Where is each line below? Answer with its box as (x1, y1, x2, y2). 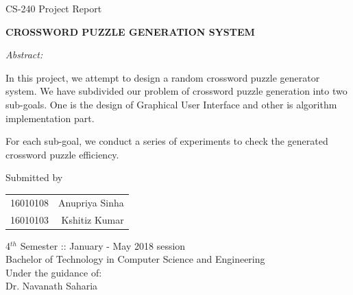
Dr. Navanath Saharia (5, 279, 98, 293)
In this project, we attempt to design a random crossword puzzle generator (5, 70, 320, 84)
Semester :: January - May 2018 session (20, 238, 186, 252)
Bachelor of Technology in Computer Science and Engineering (5, 252, 265, 266)
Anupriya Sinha (58, 195, 124, 209)
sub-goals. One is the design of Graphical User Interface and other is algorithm (5, 97, 337, 111)
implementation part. (5, 110, 95, 125)
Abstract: (5, 47, 43, 62)
